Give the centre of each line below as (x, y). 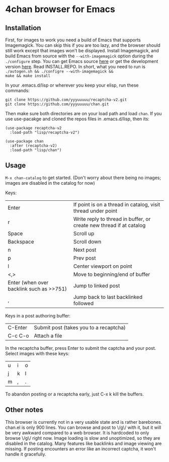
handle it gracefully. (26, 454)
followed (83, 303)
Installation (23, 28)
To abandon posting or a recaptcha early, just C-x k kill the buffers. (75, 394)
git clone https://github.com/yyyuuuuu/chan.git (57, 104)
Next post (85, 250)
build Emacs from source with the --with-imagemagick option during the (79, 56)
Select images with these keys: (37, 353)
